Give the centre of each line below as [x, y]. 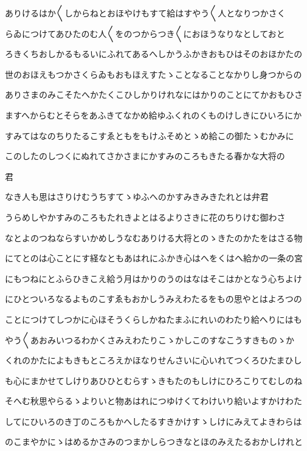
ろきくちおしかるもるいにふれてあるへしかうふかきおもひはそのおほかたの [154, 54]
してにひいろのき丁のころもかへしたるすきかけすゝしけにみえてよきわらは [153, 421]
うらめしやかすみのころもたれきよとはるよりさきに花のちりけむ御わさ [145, 217]
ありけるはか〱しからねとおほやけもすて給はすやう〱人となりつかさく [145, 13]
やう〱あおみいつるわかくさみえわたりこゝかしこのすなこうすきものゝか [150, 339]
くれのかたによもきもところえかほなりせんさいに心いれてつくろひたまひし [153, 360]
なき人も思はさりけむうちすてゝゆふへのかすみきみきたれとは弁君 [137, 197]
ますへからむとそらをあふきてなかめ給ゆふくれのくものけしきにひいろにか [153, 115]
